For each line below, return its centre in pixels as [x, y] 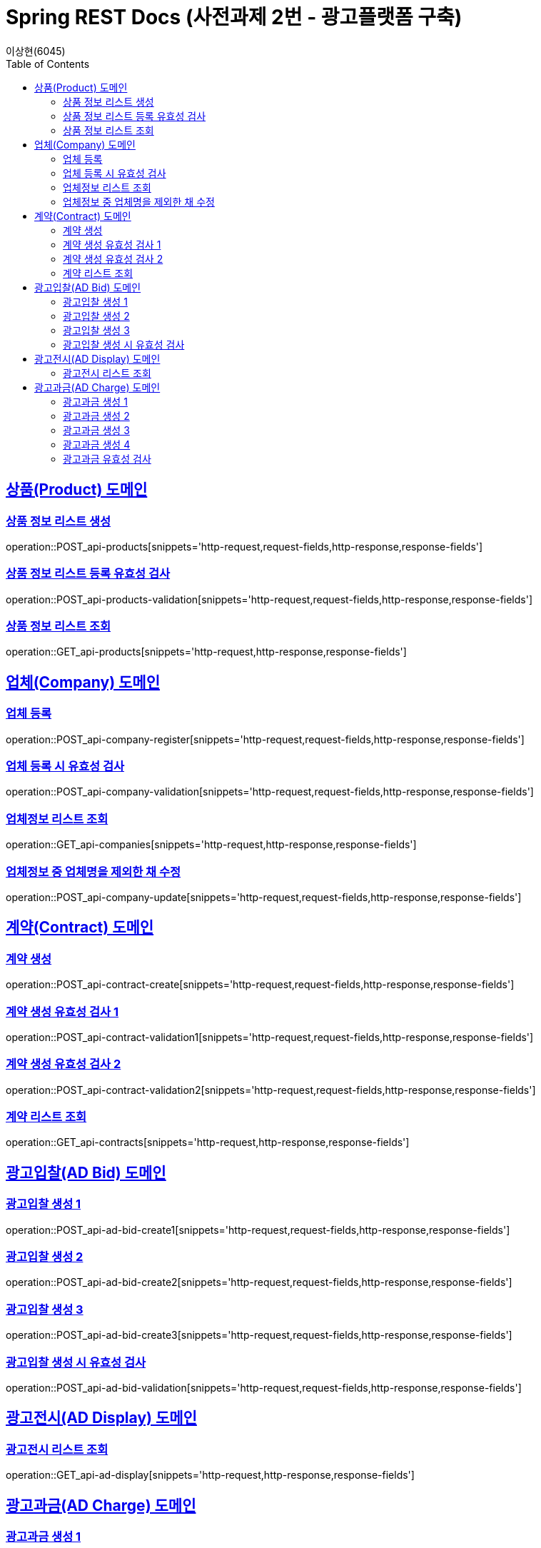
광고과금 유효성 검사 [107, 458]
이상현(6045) [36, 51]
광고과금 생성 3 [96, 430]
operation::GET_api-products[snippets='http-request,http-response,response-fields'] [206, 652]
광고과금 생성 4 [97, 444]
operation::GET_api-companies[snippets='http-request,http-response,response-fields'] [211, 845]
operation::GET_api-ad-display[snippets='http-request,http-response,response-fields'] [210, 1475]
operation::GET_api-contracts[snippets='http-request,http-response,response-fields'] [208, 1142]
